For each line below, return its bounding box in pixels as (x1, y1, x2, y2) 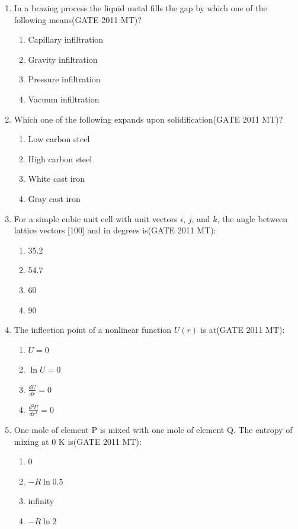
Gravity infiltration (28, 53, 98, 65)
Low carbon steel (28, 133, 90, 145)
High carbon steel (28, 152, 92, 165)
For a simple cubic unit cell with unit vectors (14, 212, 178, 225)
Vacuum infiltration (28, 92, 100, 105)
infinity (28, 495, 55, 507)
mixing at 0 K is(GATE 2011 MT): (14, 435, 142, 447)
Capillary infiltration (28, 33, 104, 46)
